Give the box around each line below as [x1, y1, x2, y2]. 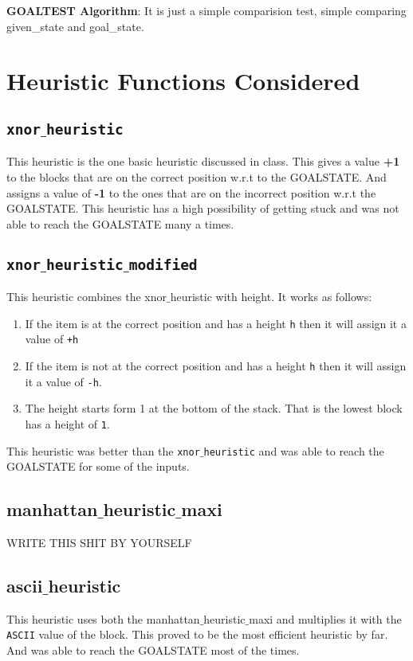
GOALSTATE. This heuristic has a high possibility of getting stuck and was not [6, 200, 399, 217]
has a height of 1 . [25, 415, 110, 432]
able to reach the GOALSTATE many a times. [6, 215, 234, 232]
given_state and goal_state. [6, 18, 144, 34]
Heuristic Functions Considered [6, 65, 360, 97]
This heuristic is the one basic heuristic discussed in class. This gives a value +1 [6, 153, 400, 170]
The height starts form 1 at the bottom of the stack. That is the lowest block [25, 400, 403, 417]
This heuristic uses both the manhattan [6, 610, 200, 627]
